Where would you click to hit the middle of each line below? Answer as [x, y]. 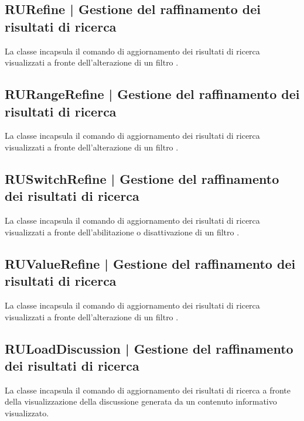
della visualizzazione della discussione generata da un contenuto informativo [141, 401]
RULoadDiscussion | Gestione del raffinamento [149, 348]
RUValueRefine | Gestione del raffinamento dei [150, 263]
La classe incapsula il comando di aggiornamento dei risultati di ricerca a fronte [148, 390]
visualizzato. [27, 413]
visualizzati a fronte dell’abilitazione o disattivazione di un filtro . [122, 232]
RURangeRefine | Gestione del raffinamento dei [152, 94]
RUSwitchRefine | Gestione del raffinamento [142, 178]
